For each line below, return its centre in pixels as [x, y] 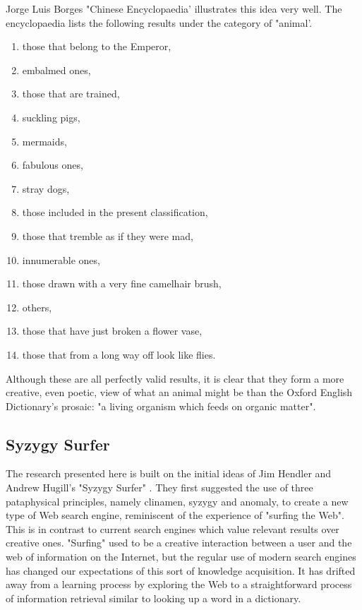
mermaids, [44, 141]
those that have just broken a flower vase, [112, 331]
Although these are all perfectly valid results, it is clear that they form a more [175, 378]
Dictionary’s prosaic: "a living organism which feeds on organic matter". [161, 406]
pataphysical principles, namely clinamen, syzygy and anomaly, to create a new [177, 501]
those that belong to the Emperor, [97, 46]
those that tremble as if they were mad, [108, 235]
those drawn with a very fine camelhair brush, [122, 283]
